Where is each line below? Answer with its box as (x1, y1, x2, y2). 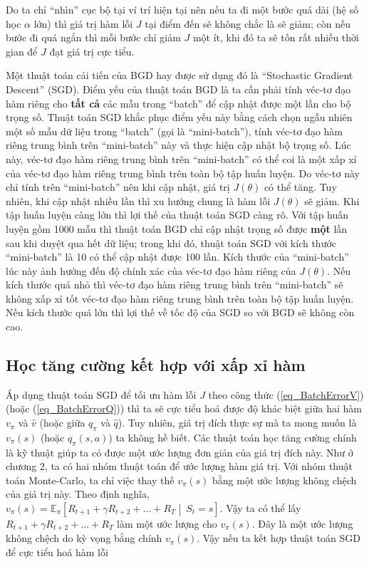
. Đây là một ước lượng (251, 516, 353, 531)
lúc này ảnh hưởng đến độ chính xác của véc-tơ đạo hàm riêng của (6, 263, 296, 278)
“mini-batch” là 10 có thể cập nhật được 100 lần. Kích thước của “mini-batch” (6, 249, 349, 264)
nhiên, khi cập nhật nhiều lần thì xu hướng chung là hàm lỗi (6, 193, 271, 208)
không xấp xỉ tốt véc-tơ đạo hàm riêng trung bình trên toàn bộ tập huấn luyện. (6, 291, 354, 305)
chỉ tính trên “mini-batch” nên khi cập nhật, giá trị (6, 179, 230, 194)
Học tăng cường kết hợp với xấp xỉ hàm (6, 354, 306, 376)
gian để (6, 43, 38, 58)
